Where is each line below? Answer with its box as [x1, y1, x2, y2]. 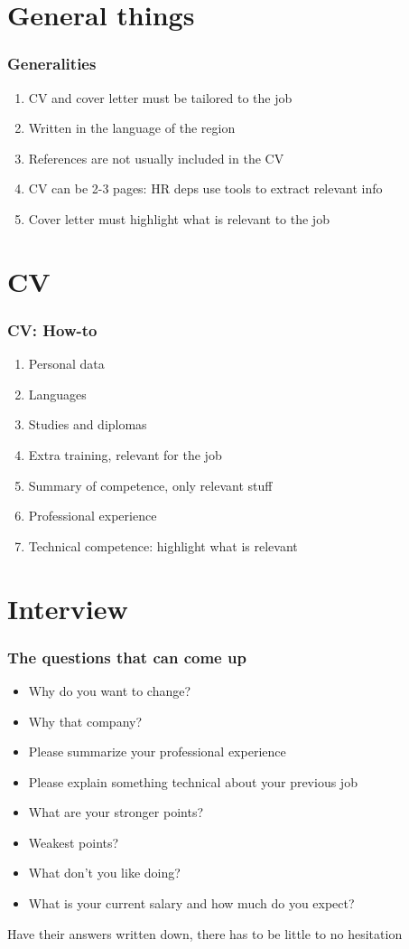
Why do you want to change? [28, 681, 191, 700]
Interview [7, 589, 128, 626]
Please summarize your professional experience [28, 742, 286, 761]
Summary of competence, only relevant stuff [28, 475, 273, 494]
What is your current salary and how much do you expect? [28, 894, 355, 913]
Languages [28, 384, 87, 403]
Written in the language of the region [28, 118, 236, 137]
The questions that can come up [7, 645, 246, 668]
